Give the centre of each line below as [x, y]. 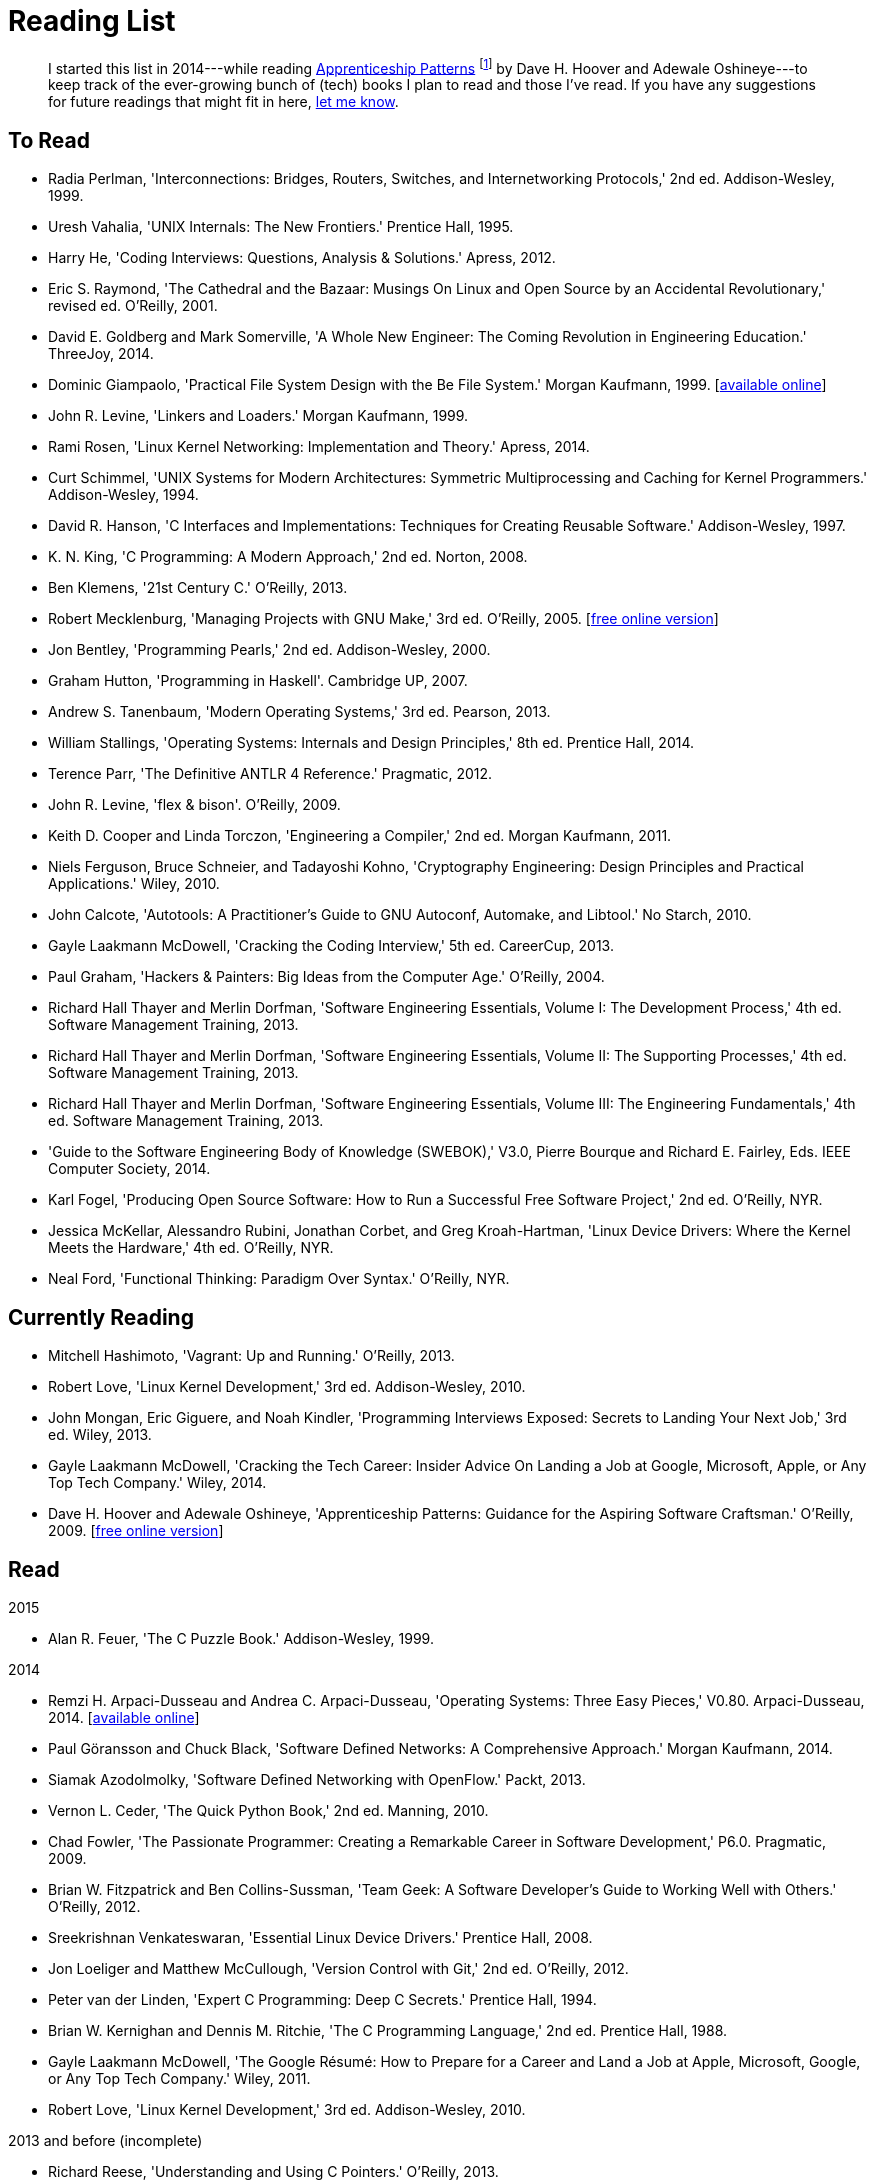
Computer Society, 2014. [129, 1169]
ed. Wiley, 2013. [100, 1435]
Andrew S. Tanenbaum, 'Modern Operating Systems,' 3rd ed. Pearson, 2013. [299, 712]
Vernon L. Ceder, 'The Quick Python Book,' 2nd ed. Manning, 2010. [268, 1810]
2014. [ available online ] [124, 1717]
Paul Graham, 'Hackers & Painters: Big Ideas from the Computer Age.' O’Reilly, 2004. [326, 977]
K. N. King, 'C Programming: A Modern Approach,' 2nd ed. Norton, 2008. [288, 557]
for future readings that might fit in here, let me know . [223, 102]
